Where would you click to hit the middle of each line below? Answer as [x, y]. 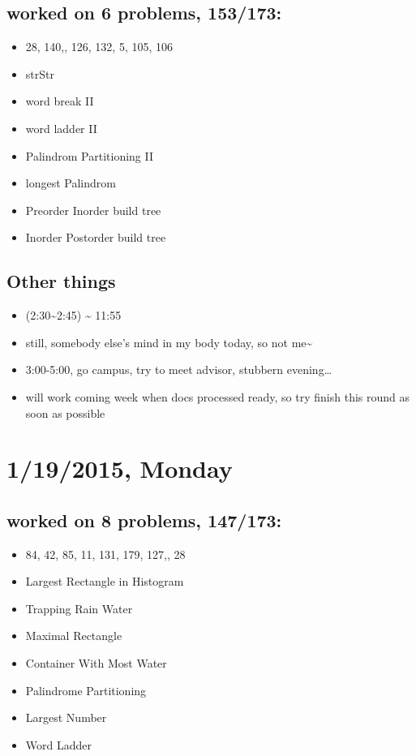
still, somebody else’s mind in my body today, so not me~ [169, 342]
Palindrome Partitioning [86, 690]
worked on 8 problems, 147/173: [144, 520]
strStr [40, 73]
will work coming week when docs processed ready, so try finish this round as [218, 396]
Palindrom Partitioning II [90, 155]
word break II [60, 101]
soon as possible [65, 412]
